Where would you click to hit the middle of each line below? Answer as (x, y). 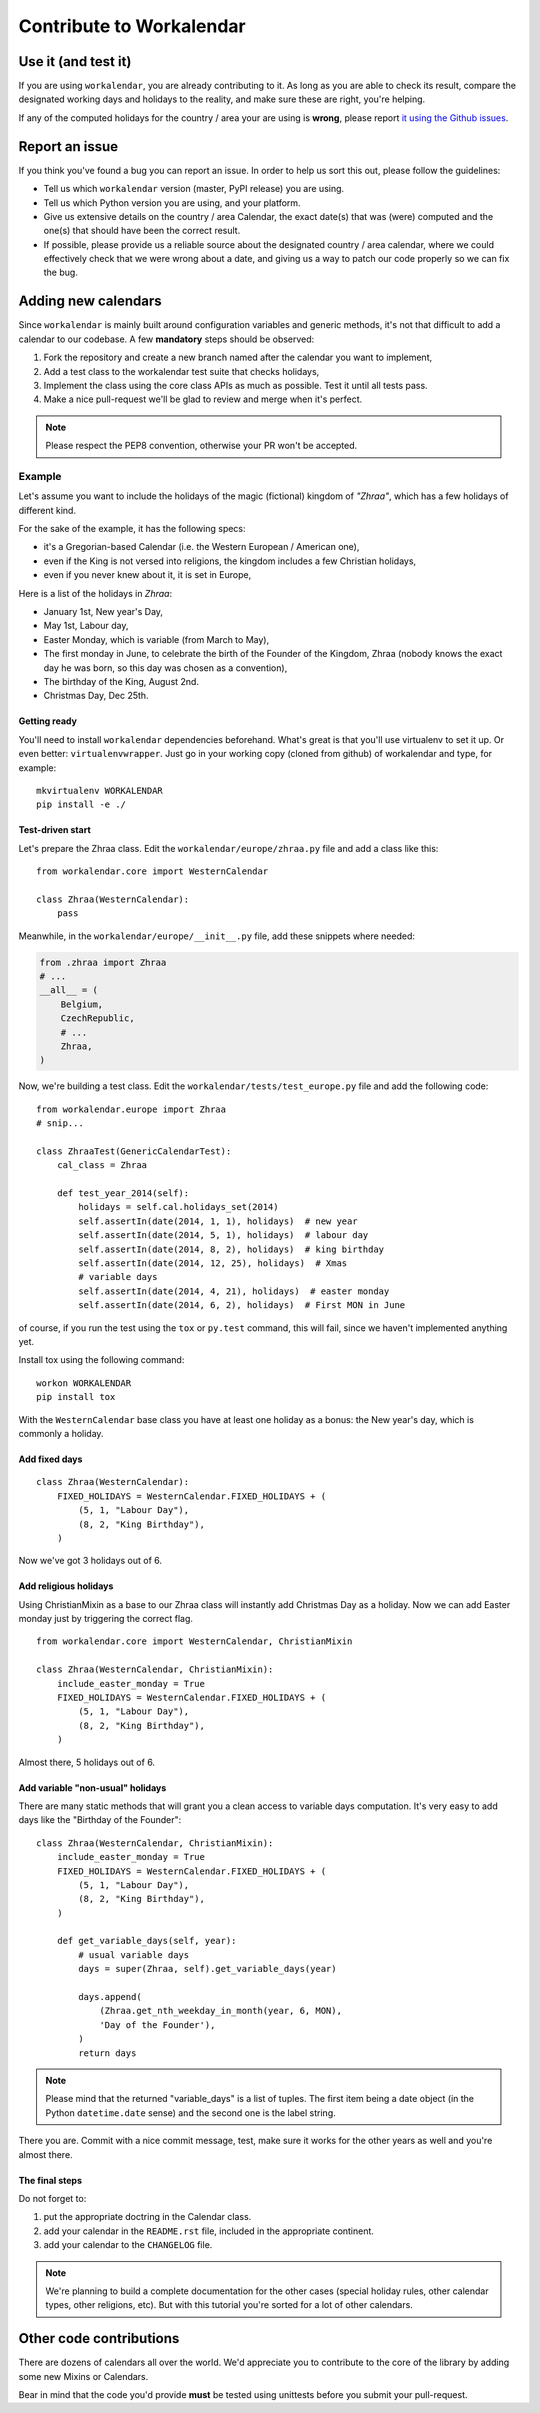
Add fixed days (50, 1459)
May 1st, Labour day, (86, 626)
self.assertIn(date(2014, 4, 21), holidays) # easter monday (234, 1291)
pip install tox (76, 1397)
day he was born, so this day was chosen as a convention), (165, 667)
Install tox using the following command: (101, 1360)
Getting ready (47, 721)
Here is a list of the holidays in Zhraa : (95, 593)
